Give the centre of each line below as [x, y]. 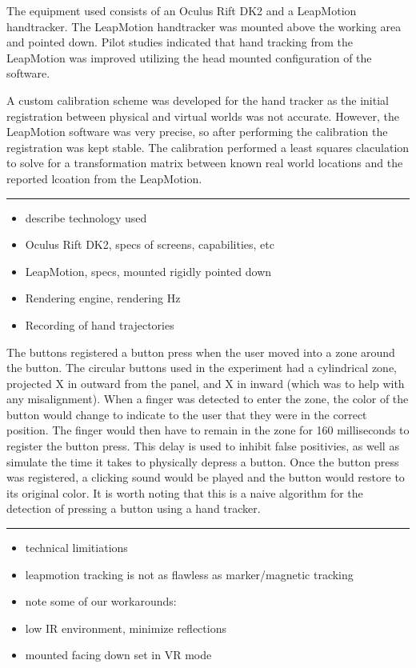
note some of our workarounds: [101, 601]
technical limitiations [76, 548]
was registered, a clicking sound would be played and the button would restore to [206, 477]
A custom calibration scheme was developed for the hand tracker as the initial [198, 100]
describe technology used [86, 217]
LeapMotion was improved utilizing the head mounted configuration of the [189, 57]
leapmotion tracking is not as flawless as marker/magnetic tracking [189, 574]
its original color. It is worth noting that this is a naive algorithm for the [185, 492]
